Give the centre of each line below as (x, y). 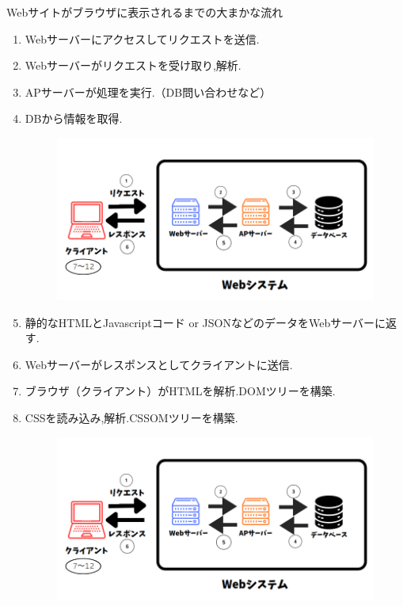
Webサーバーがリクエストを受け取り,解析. (133, 65)
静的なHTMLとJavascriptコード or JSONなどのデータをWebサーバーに (205, 322)
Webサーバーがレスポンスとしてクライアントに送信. (159, 364)
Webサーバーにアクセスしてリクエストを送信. (142, 38)
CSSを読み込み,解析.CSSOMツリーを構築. (131, 417)
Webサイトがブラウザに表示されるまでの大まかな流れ (145, 12)
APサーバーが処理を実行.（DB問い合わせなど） (148, 91)
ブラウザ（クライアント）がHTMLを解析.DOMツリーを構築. (180, 391)
